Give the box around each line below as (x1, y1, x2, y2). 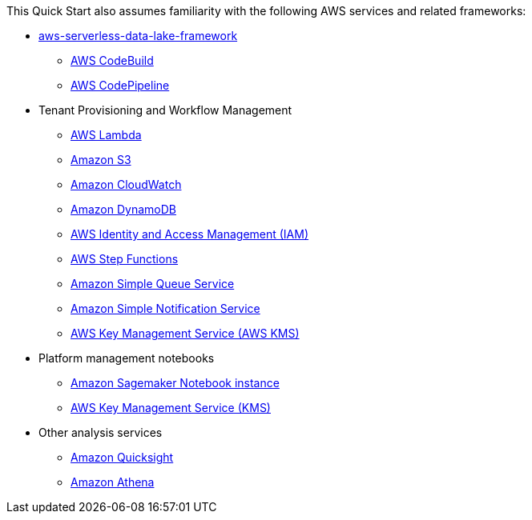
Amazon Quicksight (71, 450, 174, 464)
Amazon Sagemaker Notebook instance (71, 376, 280, 390)
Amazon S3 (71, 153, 131, 166)
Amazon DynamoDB (71, 202, 176, 216)
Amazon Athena (71, 475, 155, 489)
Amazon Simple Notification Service (71, 302, 260, 315)
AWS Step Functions (71, 252, 179, 266)
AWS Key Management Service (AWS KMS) (71, 326, 300, 340)
